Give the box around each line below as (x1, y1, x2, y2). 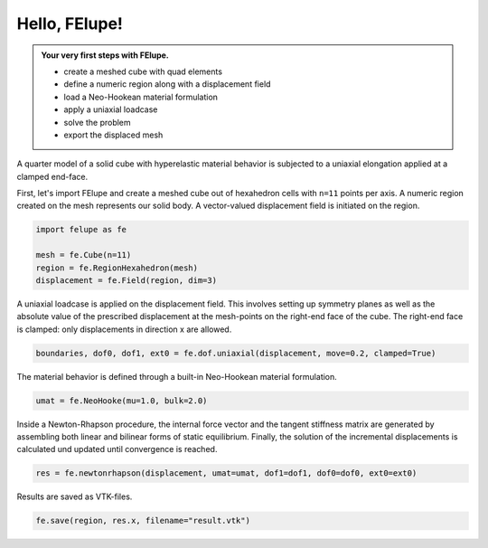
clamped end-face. (16, 171, 89, 182)
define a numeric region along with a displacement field (63, 79, 271, 90)
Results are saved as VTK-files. (16, 491, 133, 502)
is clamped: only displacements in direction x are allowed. (16, 324, 232, 335)
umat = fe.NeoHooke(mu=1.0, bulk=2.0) (35, 395, 208, 406)
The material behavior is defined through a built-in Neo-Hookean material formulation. (16, 371, 338, 382)
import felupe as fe (35, 224, 127, 235)
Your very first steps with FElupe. (41, 50, 169, 61)
